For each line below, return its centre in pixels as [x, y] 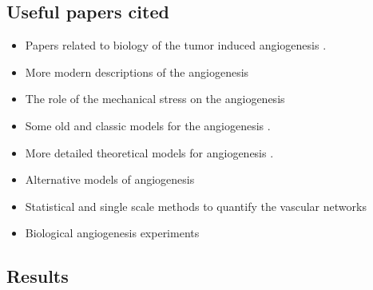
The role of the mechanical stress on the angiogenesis [155, 99]
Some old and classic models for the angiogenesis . [148, 125]
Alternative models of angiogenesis [110, 179]
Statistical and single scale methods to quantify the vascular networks [196, 206]
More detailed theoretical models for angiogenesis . [149, 152]
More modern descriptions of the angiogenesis [137, 72]
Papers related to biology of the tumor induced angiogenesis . [176, 45]
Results [38, 276]
